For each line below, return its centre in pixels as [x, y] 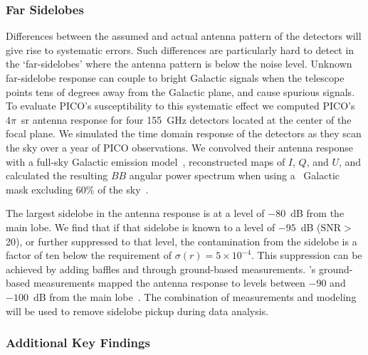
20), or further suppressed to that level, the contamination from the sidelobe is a [182, 241]
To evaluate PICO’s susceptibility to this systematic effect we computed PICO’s [180, 106]
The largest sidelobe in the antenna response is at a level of [135, 213]
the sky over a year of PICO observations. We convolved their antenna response [180, 147]
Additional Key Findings [78, 343]
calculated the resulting [57, 175]
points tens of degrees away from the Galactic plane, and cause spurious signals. [180, 91]
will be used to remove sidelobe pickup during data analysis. [137, 311]
